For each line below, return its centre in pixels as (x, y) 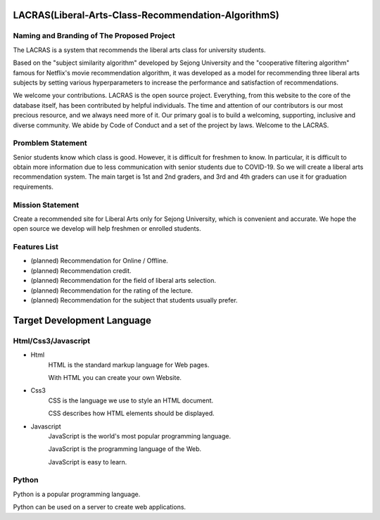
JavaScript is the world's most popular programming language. (140, 436)
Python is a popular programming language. (77, 494)
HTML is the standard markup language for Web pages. (129, 364)
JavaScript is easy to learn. (88, 462)
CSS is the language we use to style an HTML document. (131, 400)
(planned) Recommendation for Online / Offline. (99, 261)
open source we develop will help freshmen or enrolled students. (107, 229)
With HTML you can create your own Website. (115, 377)
